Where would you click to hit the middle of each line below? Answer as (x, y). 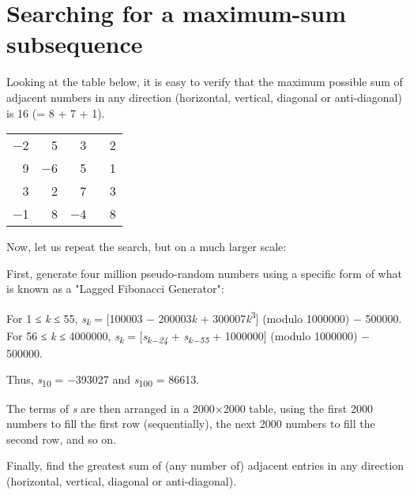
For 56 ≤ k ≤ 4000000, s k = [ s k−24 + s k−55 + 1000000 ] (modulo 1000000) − (188, 336)
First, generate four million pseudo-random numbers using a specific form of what (204, 273)
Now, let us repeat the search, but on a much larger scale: (147, 247)
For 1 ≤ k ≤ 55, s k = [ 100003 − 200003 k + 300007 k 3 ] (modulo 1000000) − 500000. (204, 318)
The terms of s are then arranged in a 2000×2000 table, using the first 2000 (190, 408)
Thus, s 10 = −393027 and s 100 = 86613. (103, 381)
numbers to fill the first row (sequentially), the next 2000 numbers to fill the (191, 424)
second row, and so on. (62, 439)
